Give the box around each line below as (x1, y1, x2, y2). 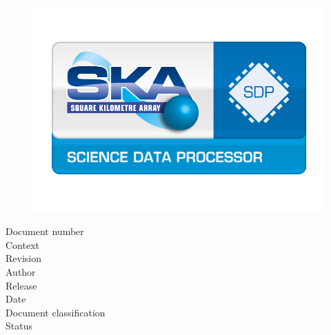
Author (6, 264, 36, 278)
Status (6, 318, 32, 333)
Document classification (6, 305, 106, 319)
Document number (6, 224, 84, 238)
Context (6, 237, 39, 252)
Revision (6, 251, 41, 265)
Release (6, 278, 37, 292)
